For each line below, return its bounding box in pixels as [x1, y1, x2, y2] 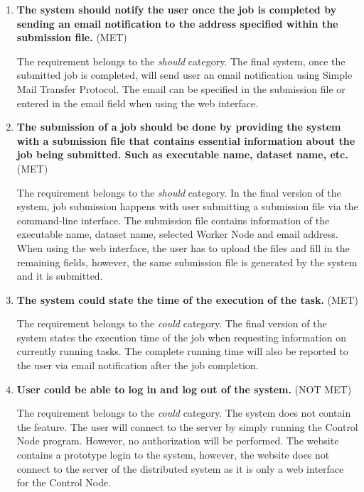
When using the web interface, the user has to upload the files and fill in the [16, 240, 350, 255]
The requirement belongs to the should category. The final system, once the [16, 53, 346, 68]
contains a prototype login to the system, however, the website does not [16, 447, 330, 462]
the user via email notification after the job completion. [16, 358, 259, 373]
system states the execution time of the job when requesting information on [16, 329, 347, 344]
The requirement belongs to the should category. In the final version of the [16, 185, 341, 199]
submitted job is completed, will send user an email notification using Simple [16, 67, 353, 82]
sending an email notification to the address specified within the [16, 16, 338, 31]
